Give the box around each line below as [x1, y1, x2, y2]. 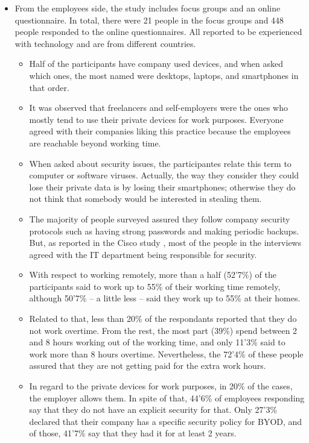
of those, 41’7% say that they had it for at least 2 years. [29, 427, 237, 439]
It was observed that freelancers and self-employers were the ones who [29, 101, 288, 114]
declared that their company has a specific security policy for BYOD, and [29, 415, 302, 427]
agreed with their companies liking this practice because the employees [29, 125, 291, 137]
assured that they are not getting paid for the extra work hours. [29, 359, 266, 372]
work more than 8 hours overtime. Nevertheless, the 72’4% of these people [29, 347, 304, 360]
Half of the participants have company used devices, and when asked [29, 57, 283, 70]
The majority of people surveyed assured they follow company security [29, 212, 290, 225]
